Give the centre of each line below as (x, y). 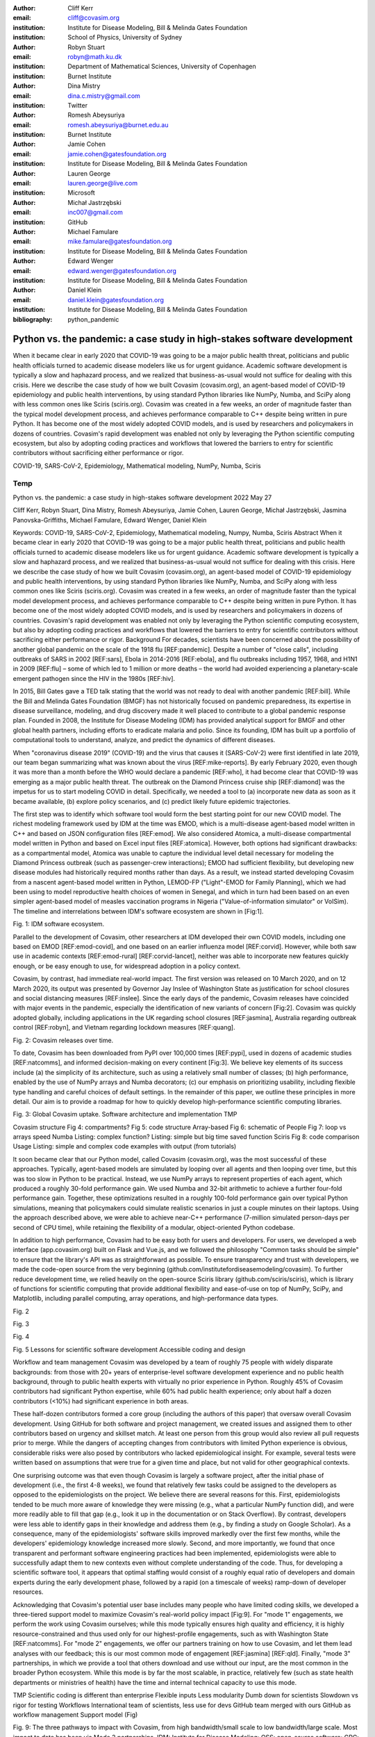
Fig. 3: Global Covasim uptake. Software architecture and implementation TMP (125, 1114)
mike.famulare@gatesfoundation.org (120, 241)
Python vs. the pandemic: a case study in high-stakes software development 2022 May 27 (142, 497)
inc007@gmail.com (95, 213)
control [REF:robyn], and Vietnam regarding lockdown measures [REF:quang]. (124, 1028)
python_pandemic (93, 319)
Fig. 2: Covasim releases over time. (63, 1040)
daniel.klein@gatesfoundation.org (116, 299)
